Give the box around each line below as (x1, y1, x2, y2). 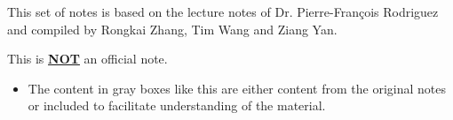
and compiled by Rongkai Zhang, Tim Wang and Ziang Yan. (7, 19, 338, 38)
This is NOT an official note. (7, 49, 168, 68)
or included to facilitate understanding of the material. (28, 96, 326, 115)
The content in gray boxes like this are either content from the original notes (28, 79, 446, 97)
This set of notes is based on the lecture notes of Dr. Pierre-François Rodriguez (7, 3, 439, 20)
